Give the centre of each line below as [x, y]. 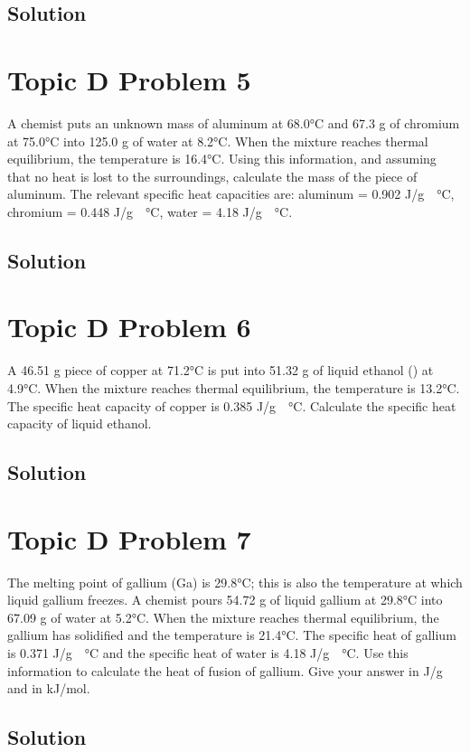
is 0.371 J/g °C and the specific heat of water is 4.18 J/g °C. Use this [208, 653]
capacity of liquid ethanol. [80, 423]
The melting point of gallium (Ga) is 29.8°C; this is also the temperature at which [235, 582]
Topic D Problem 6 [129, 327]
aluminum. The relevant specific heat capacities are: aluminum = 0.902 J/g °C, [231, 194]
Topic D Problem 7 [129, 538]
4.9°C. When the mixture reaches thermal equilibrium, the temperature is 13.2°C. [234, 387]
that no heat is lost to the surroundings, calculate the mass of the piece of [212, 176]
